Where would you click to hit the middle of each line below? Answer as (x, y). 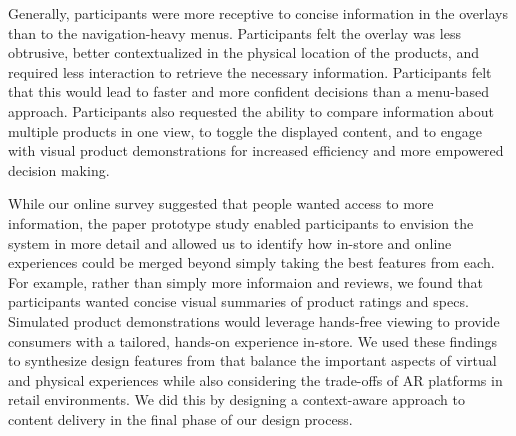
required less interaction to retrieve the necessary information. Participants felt (250, 71)
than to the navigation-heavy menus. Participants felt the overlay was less (234, 32)
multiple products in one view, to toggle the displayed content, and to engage (245, 130)
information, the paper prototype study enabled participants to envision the (241, 222)
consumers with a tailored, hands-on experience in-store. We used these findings (253, 340)
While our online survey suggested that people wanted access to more (221, 203)
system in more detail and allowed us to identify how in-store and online (230, 242)
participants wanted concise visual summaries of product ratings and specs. (238, 301)
